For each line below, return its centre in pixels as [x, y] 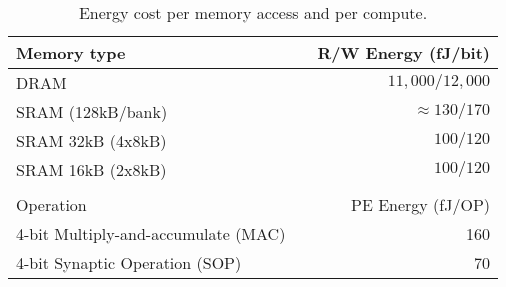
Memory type [71, 52]
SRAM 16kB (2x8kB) [91, 169]
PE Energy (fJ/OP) [421, 204]
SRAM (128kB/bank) [92, 111]
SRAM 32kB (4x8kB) [91, 140]
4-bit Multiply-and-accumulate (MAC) [151, 233]
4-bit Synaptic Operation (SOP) [129, 262]
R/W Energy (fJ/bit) [404, 52]
